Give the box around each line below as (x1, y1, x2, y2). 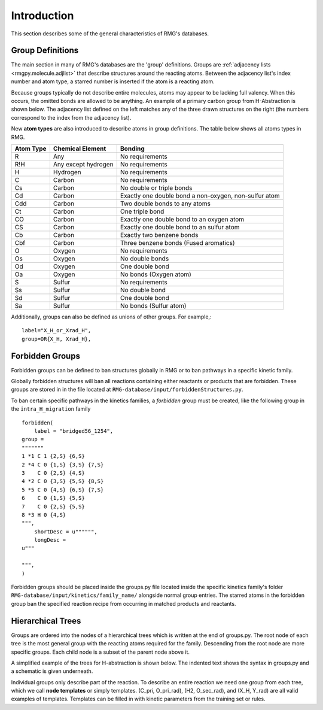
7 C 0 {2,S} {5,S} (22, 503, 85, 510)
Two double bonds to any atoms (120, 199, 211, 208)
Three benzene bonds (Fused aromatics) (120, 238, 235, 247)
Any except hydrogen (53, 160, 114, 168)
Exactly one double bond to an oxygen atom (120, 215, 245, 223)
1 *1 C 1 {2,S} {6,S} (22, 453, 85, 460)
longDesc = (33, 536, 66, 544)
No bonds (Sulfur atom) (120, 301, 187, 310)
